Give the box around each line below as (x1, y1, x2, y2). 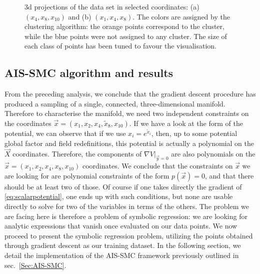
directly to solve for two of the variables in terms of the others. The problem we (4, 200, 249, 211)
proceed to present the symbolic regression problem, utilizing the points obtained (4, 230, 253, 240)
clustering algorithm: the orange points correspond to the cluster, (24, 21, 224, 31)
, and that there (205, 170, 254, 180)
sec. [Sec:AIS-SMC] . (4, 259, 66, 270)
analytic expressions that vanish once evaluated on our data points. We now (4, 220, 237, 231)
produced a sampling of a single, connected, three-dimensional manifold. (4, 98, 225, 108)
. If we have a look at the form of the (129, 117, 243, 128)
